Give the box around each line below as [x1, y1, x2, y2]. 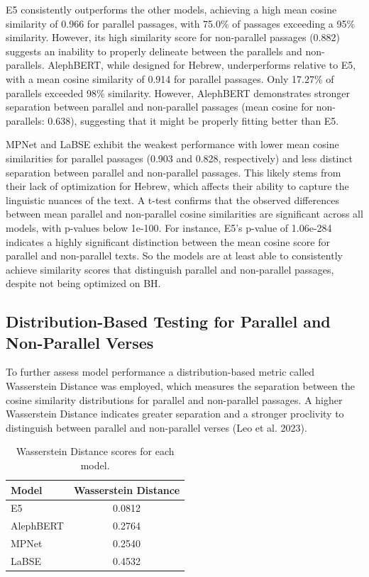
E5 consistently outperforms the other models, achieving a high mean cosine [6, 2, 337, 16]
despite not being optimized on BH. [6, 276, 161, 291]
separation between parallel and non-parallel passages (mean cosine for [6, 99, 313, 114]
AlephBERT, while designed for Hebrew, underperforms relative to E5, [48, 57, 356, 72]
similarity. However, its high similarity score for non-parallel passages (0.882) [6, 30, 340, 45]
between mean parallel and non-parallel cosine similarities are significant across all [6, 206, 363, 221]
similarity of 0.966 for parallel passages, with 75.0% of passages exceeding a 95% [6, 16, 356, 30]
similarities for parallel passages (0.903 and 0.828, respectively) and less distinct [6, 150, 353, 165]
